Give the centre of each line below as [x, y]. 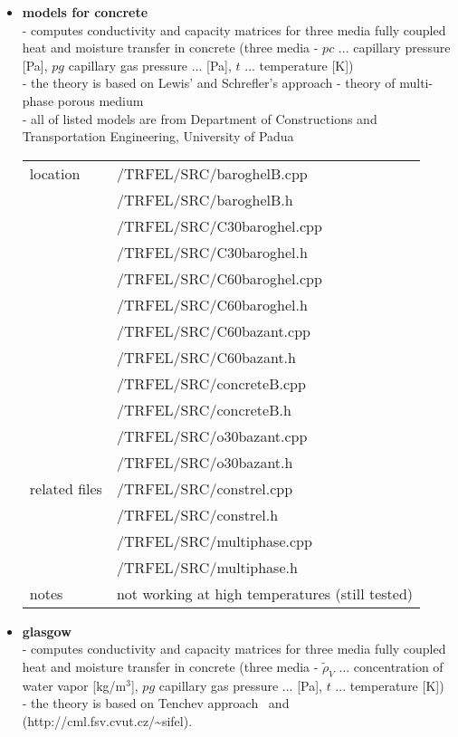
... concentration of [391, 666]
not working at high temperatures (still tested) [265, 593]
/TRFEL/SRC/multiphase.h [207, 567]
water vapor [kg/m [74, 685]
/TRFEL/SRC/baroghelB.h [205, 199]
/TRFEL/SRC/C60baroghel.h [212, 304]
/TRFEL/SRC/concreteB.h [204, 409]
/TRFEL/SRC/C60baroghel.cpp [219, 278]
